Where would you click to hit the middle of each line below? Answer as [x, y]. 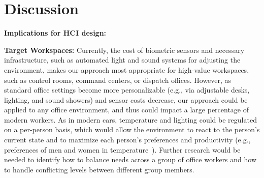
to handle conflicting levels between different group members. [99, 169]
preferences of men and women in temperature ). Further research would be [122, 149]
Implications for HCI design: [55, 33]
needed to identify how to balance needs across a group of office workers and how [130, 159]
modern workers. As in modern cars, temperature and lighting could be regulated [130, 119]
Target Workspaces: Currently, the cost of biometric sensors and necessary [124, 50]
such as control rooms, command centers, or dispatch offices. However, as [118, 80]
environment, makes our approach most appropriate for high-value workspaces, [127, 69]
